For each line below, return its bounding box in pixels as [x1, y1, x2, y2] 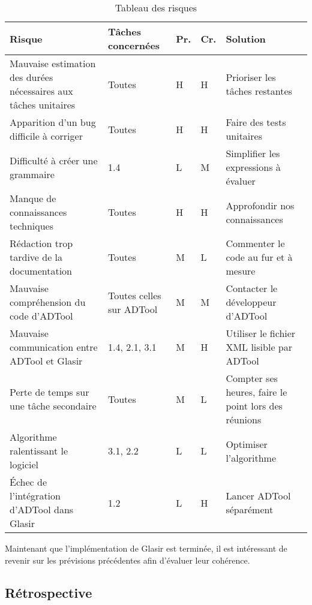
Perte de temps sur [10, 385, 89, 399]
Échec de [10, 475, 47, 489]
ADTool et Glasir [10, 354, 83, 368]
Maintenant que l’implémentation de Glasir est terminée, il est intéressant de [5, 542, 287, 554]
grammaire [10, 167, 55, 181]
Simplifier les [226, 146, 280, 160]
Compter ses [226, 371, 278, 385]
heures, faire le [226, 385, 287, 399]
